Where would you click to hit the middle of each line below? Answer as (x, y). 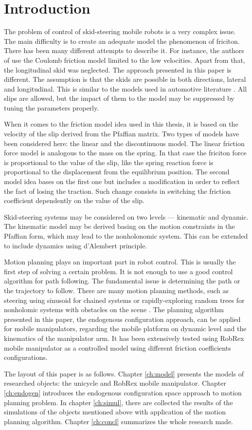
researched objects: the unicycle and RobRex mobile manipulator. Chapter (115, 383)
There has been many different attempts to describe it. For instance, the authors (124, 50)
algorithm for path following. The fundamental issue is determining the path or (122, 281)
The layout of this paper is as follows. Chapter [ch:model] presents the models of (124, 373)
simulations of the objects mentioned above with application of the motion (115, 412)
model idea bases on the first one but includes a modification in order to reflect (122, 181)
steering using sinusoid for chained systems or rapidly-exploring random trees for (124, 300)
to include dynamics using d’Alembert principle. (76, 245)
